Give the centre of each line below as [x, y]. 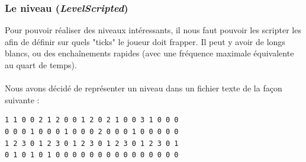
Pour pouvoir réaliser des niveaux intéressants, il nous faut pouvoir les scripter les [153, 30]
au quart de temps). [41, 65]
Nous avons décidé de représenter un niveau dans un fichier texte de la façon [144, 88]
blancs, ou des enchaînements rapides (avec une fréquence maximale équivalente [149, 53]
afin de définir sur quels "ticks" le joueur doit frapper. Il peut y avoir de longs [145, 41]
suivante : [22, 99]
